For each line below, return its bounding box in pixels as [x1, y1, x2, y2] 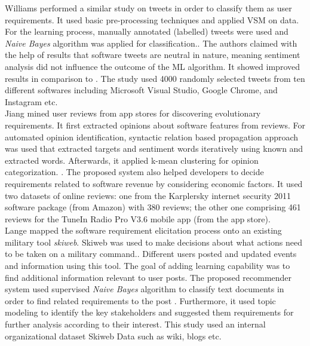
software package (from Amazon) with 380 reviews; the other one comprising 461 [5, 201, 301, 213]
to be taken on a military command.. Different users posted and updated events [5, 247, 297, 260]
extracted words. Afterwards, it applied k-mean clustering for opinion [5, 154, 259, 166]
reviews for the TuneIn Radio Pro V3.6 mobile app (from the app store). [5, 212, 271, 225]
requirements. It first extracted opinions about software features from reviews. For [5, 118, 306, 131]
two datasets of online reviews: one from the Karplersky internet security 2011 [5, 189, 291, 201]
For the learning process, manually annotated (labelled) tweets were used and [5, 25, 288, 38]
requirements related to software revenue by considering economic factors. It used [5, 177, 303, 189]
